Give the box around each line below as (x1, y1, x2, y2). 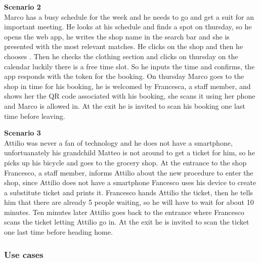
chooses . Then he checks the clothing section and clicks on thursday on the (4, 51, 238, 61)
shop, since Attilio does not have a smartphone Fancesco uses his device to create (4, 177, 256, 188)
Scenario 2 (4, 2, 41, 12)
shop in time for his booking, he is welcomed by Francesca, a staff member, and (4, 80, 251, 91)
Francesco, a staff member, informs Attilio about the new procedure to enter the (4, 167, 253, 178)
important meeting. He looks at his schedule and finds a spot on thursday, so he (4, 21, 252, 32)
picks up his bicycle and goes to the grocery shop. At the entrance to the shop (4, 157, 247, 167)
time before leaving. (4, 110, 65, 121)
